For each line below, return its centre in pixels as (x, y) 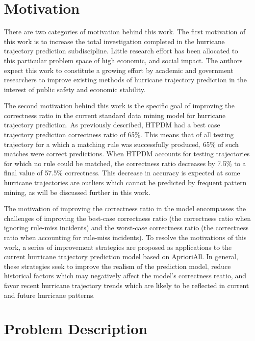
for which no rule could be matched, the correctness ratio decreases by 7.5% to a (125, 163)
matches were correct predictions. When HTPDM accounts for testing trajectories (127, 154)
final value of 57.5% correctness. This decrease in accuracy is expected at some (122, 173)
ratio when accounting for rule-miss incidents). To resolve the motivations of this (125, 237)
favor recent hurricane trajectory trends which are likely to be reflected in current (127, 285)
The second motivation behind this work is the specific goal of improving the (119, 106)
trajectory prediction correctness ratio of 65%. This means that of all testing (119, 134)
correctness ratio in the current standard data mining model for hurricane (115, 115)
